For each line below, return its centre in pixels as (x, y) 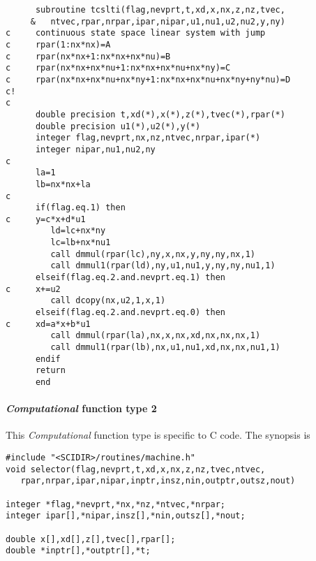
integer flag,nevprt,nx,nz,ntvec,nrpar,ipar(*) (148, 138)
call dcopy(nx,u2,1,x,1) (108, 301)
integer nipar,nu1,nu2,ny (95, 149)
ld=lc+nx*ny (78, 231)
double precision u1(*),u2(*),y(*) (118, 126)
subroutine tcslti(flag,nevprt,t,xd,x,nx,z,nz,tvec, (160, 10)
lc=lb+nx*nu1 (81, 243)
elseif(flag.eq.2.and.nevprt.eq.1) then (130, 278)
